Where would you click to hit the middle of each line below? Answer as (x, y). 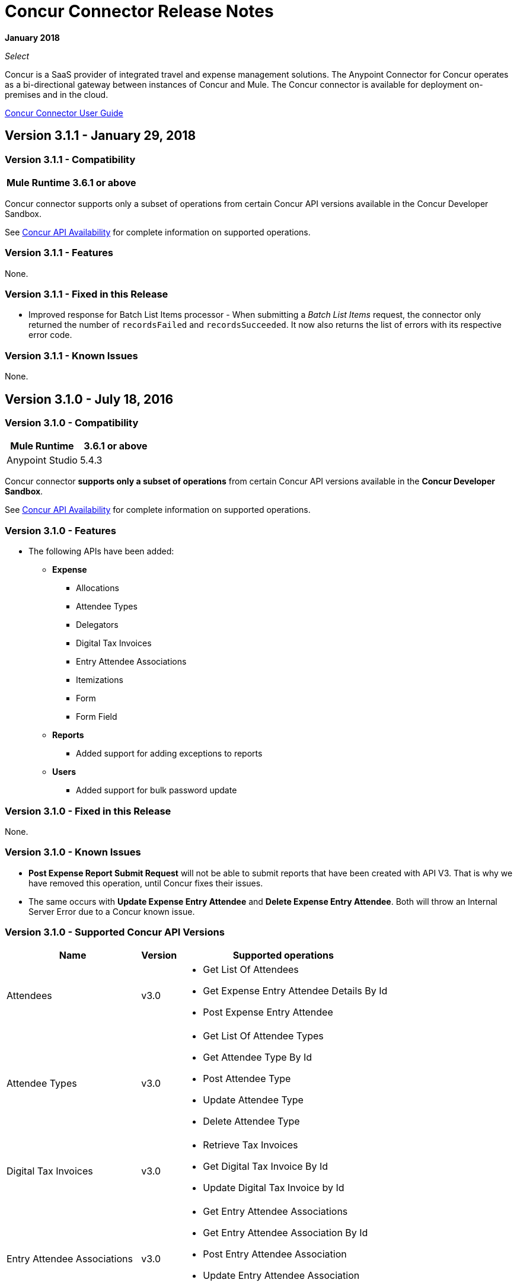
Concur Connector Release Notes (139, 11)
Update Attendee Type (253, 1100)
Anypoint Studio (42, 460)
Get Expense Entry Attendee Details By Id (295, 991)
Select (17, 56)
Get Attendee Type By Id (258, 1057)
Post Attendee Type (247, 1079)
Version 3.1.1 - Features (59, 253)
